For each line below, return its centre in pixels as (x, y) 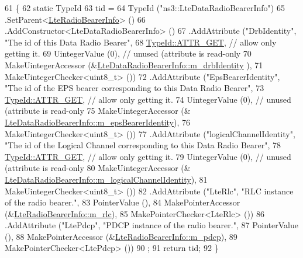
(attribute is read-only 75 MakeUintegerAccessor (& (98, 111)
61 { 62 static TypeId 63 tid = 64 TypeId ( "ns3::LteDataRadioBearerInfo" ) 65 (145, 8)
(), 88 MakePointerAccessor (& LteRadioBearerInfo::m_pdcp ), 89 (121, 236)
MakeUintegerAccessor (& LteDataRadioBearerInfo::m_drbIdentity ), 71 (134, 64)
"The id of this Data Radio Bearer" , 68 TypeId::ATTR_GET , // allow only (141, 42)
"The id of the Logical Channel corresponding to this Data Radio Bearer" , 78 (143, 145)
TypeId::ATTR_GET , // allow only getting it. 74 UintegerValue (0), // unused (148, 99)
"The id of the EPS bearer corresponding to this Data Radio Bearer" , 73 (135, 88)
